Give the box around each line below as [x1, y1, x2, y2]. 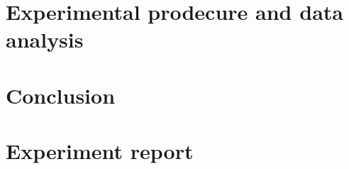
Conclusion [6, 80, 116, 109]
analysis [6, 25, 84, 54]
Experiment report [6, 136, 194, 165]
